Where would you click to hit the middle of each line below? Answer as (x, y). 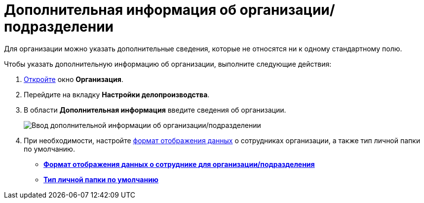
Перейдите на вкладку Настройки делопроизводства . (117, 94)
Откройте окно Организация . (74, 79)
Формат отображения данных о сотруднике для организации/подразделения (179, 164)
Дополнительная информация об (120, 10)
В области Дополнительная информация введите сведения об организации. (155, 110)
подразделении (59, 27)
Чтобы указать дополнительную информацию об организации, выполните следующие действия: (168, 64)
